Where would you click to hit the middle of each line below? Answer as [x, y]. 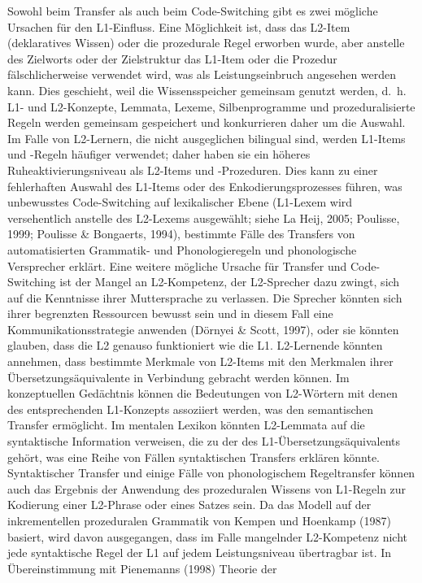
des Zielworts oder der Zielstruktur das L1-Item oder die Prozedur [172, 58]
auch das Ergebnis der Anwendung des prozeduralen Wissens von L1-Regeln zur [207, 488]
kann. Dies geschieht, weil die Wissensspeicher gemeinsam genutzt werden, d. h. [207, 90]
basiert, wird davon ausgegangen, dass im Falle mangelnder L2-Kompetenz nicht [207, 536]
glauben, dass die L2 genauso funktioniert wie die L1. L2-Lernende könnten [195, 345]
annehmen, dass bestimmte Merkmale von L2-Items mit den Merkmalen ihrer [200, 361]
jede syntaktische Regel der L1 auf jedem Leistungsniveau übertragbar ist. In [200, 553]
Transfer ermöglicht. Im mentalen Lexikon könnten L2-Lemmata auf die [186, 425]
